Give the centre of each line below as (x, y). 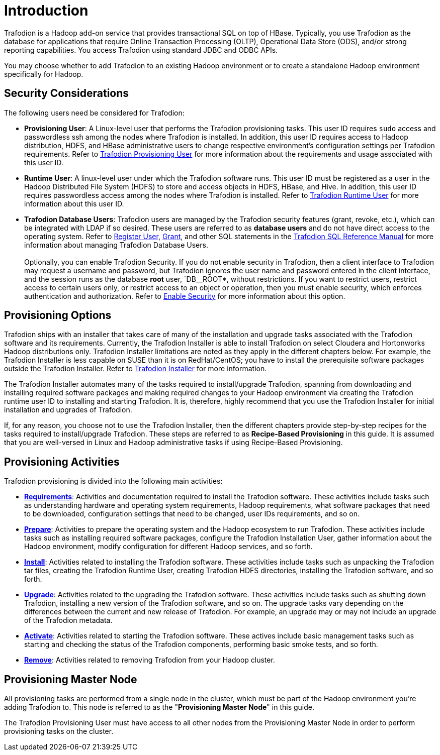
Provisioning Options (58, 315)
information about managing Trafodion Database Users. (116, 245)
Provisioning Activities (62, 462)
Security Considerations (67, 93)
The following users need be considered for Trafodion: (94, 113)
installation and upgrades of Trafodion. (68, 410)
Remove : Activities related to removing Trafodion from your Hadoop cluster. (150, 660)
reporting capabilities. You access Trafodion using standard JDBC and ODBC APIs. (141, 50)
